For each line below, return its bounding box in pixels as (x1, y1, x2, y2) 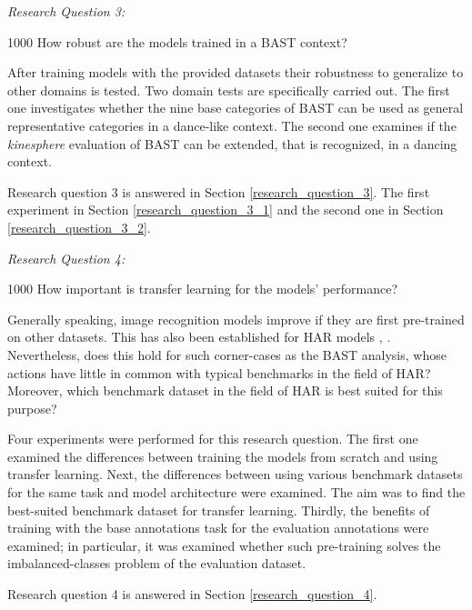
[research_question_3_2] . (7, 217, 151, 236)
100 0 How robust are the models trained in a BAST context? (7, 32, 347, 51)
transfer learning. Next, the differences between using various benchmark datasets (7, 465, 463, 484)
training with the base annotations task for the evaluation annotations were (7, 518, 429, 537)
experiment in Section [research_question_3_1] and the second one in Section (7, 200, 444, 219)
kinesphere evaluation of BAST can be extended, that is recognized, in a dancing (7, 134, 457, 153)
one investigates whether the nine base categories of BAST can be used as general (7, 98, 464, 117)
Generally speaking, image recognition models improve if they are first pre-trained (7, 309, 465, 328)
